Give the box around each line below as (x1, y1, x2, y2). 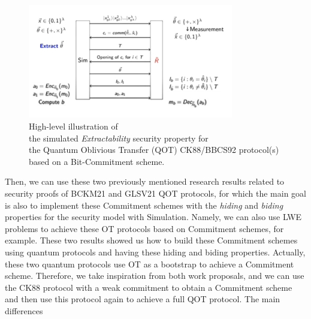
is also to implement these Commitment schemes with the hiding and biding (5, 198, 283, 211)
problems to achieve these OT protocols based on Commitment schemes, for (5, 222, 284, 234)
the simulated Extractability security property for (29, 131, 209, 144)
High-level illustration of (29, 120, 118, 133)
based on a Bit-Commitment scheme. (29, 155, 165, 167)
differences (5, 304, 43, 317)
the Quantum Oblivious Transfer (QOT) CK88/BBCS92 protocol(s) (29, 143, 279, 156)
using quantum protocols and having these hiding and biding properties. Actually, (5, 246, 306, 258)
